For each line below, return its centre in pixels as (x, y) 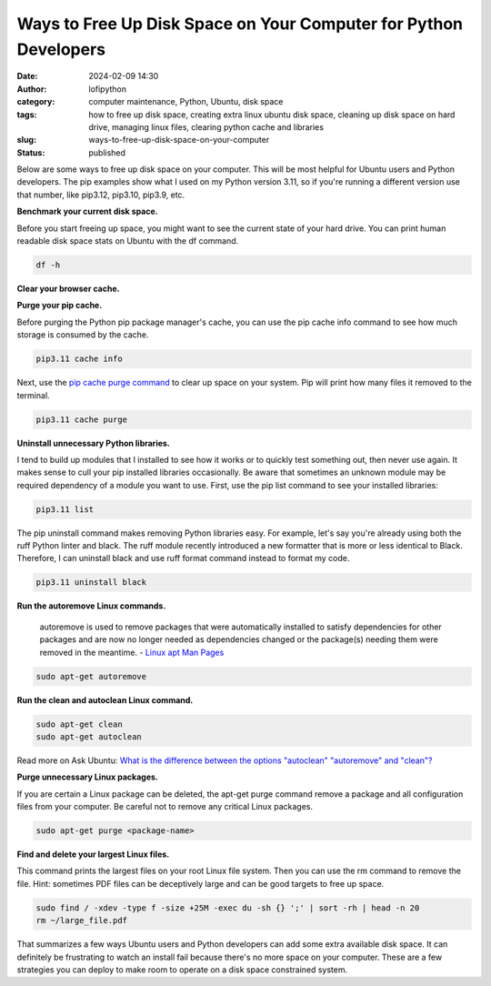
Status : (31, 152)
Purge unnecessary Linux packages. (88, 777)
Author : (32, 89)
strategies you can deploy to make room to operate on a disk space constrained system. (182, 970)
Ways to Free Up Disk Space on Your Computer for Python (240, 24)
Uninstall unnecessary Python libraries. (93, 443)
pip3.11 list (65, 509)
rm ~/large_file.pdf (81, 921)
